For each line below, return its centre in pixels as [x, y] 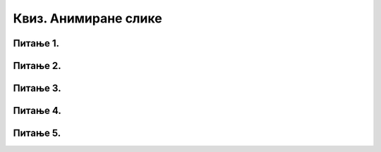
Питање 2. [37, 66]
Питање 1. [36, 43]
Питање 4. [37, 111]
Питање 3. [37, 88]
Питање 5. [37, 133]
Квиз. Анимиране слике [87, 18]
